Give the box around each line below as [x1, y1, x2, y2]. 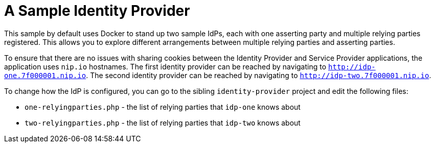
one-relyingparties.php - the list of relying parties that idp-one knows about [25, 102, 301, 111]
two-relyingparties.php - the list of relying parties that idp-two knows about [25, 118, 301, 127]
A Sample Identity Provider [4, 2, 190, 19]
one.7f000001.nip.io [4, 71, 86, 80]
